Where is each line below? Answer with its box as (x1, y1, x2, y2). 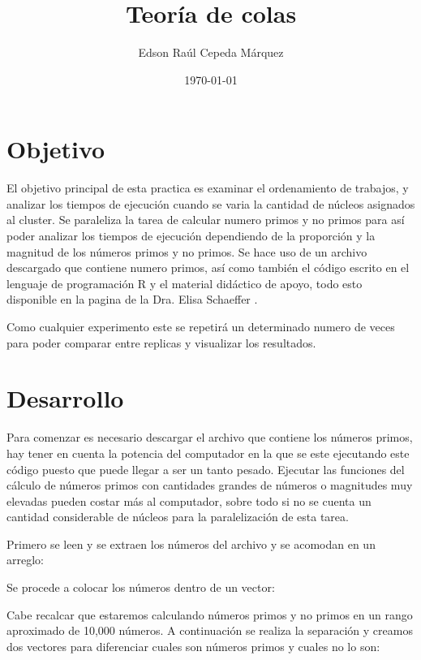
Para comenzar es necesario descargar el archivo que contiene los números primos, (6, 429, 413, 446)
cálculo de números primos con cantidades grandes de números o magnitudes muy (6, 477, 413, 494)
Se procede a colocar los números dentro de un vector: (6, 579, 275, 596)
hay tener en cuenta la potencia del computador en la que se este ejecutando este (6, 444, 410, 461)
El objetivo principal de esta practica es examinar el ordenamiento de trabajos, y (6, 179, 409, 196)
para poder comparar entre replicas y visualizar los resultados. (6, 334, 316, 351)
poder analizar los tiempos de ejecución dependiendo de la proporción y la (6, 227, 376, 244)
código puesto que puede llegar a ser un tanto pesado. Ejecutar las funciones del (6, 460, 405, 477)
